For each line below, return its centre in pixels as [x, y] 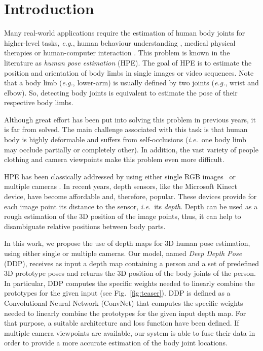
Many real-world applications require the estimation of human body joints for [125, 33]
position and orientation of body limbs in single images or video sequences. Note [129, 72]
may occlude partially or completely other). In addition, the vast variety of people [131, 149]
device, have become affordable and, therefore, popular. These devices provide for [130, 196]
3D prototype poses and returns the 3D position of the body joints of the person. [130, 273]
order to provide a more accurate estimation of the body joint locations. [116, 343]
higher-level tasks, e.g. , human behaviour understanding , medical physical [120, 42]
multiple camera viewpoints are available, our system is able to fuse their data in [130, 332]
